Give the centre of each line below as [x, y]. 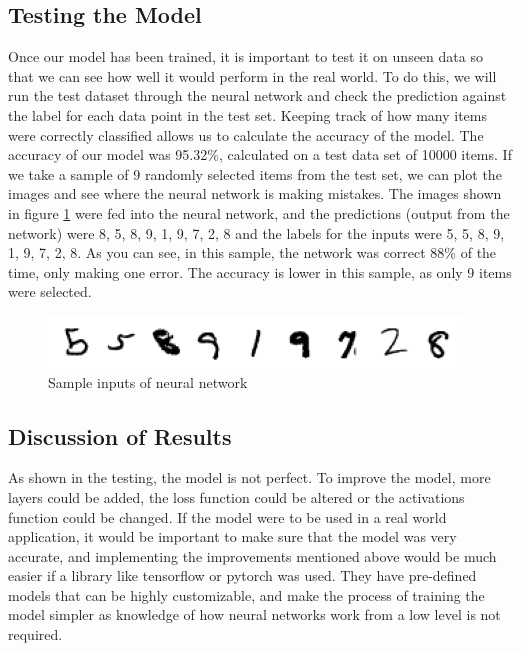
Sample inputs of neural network [148, 381]
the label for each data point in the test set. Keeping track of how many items [247, 114]
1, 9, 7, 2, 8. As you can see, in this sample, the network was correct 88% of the [252, 252]
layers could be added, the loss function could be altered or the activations [236, 496]
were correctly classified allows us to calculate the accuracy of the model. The [246, 134]
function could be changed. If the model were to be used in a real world [227, 516]
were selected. [50, 291]
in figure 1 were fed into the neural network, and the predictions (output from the [259, 212]
